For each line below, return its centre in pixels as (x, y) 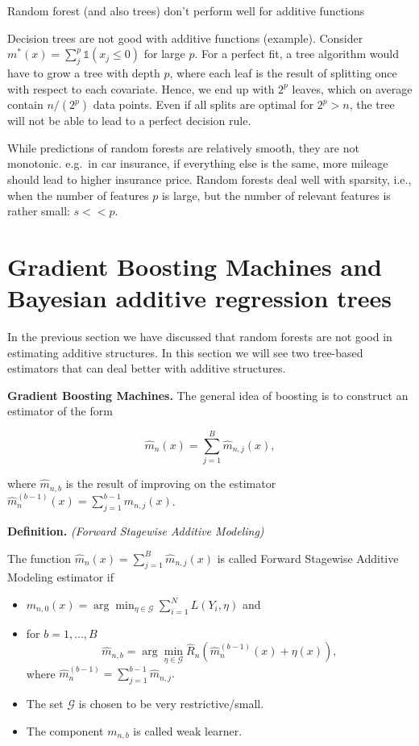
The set (45, 704)
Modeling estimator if (60, 577)
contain (25, 104)
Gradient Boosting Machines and (195, 266)
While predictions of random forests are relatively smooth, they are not (183, 147)
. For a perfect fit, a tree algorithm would (297, 54)
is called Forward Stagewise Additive (308, 558)
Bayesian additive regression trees (200, 298)
